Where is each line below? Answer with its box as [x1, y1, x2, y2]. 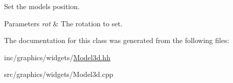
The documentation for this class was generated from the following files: [4, 35, 229, 46]
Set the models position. [4, 1, 80, 11]
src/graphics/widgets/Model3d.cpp [4, 69, 113, 79]
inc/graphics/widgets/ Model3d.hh [4, 52, 110, 62]
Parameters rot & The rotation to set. [4, 18, 123, 28]
